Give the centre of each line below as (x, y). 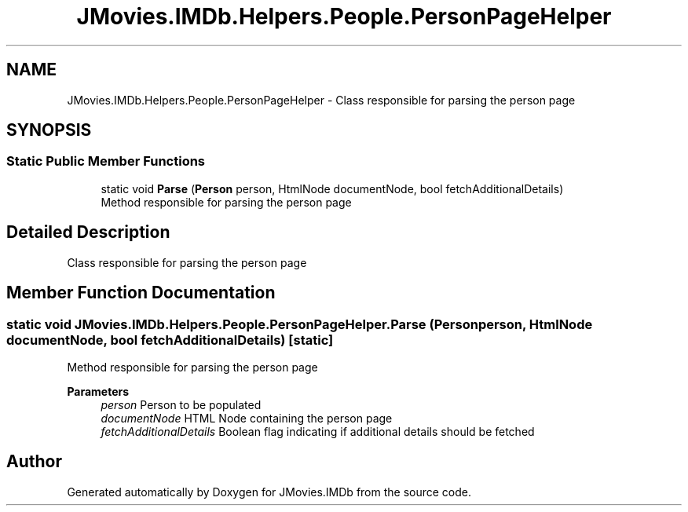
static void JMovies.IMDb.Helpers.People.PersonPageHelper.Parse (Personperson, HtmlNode (300, 324)
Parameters (98, 391)
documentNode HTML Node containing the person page (247, 418)
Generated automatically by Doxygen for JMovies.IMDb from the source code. (269, 492)
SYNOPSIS (49, 130)
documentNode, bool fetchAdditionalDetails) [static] (170, 340)
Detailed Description (88, 232)
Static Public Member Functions (106, 161)
